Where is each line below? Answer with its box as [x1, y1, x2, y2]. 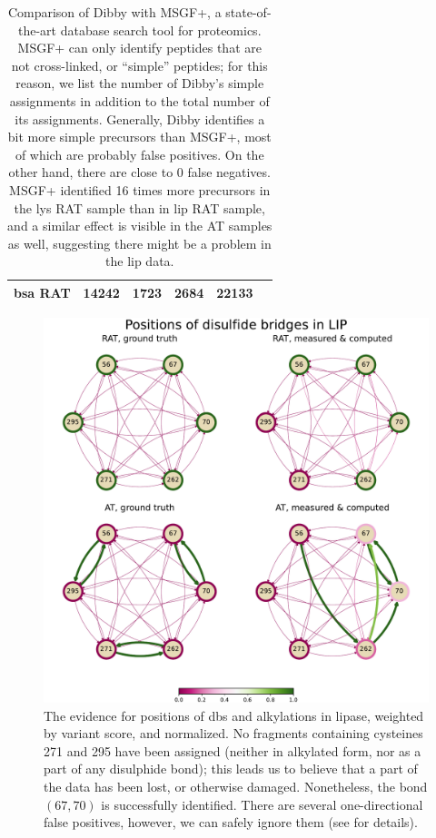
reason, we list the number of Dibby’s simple [15, 74, 264, 93]
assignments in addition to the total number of [9, 91, 270, 110]
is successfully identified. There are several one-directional [101, 794, 423, 813]
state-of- [225, 3, 272, 21]
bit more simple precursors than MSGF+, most [7, 127, 272, 146]
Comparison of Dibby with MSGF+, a [7, 3, 222, 21]
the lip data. [105, 251, 174, 271]
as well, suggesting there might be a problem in [7, 233, 272, 252]
